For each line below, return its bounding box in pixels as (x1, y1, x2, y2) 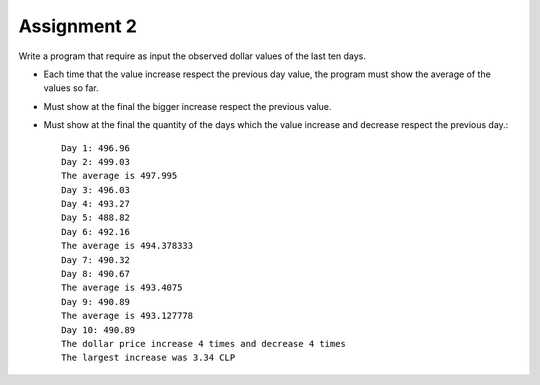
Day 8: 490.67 (61, 268, 130, 280)
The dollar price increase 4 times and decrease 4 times (61, 338, 347, 349)
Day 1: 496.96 (61, 142, 130, 154)
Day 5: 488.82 (61, 212, 130, 224)
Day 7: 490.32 (61, 254, 130, 265)
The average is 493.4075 (61, 282, 183, 294)
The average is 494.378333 (61, 240, 194, 252)
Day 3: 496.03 (61, 184, 130, 195)
